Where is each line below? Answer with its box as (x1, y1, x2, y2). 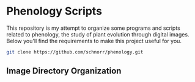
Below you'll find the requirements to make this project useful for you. (6, 37, 182, 44)
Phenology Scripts (6, 4, 103, 18)
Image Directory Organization (6, 66, 122, 77)
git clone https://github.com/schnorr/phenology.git (6, 49, 144, 55)
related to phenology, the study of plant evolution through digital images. (6, 30, 189, 38)
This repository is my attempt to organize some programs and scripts (6, 24, 180, 32)
